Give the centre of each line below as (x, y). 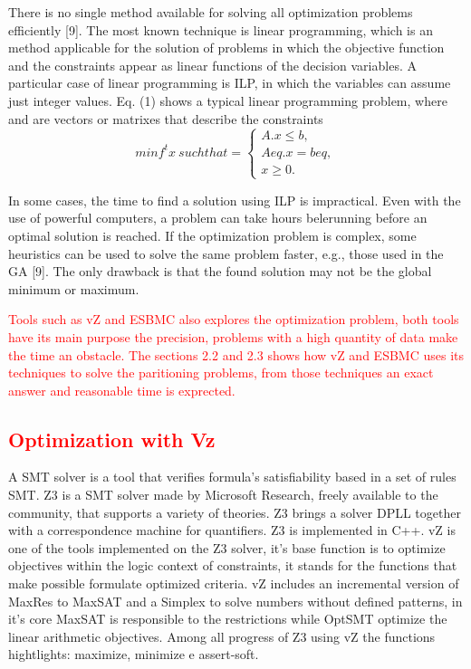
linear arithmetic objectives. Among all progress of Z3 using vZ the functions (222, 636)
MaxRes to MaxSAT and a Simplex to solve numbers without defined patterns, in (235, 601)
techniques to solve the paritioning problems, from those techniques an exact (221, 373)
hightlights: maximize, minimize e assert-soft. (134, 654)
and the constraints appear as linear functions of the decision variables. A (212, 65)
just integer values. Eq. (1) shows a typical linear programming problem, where (228, 100)
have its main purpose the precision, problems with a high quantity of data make (233, 336)
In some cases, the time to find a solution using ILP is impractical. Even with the (235, 200)
